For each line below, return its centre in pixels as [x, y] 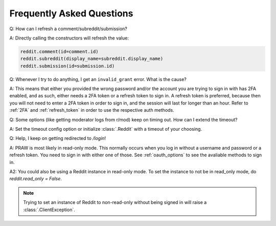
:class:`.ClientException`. [49, 210]
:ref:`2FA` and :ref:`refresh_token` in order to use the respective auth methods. [92, 110]
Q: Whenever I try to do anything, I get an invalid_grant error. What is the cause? [98, 79]
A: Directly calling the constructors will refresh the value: [69, 38]
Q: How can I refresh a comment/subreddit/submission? [68, 29]
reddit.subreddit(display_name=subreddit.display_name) [92, 59]
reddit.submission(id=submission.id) [67, 66]
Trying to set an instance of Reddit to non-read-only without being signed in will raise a [115, 202]
